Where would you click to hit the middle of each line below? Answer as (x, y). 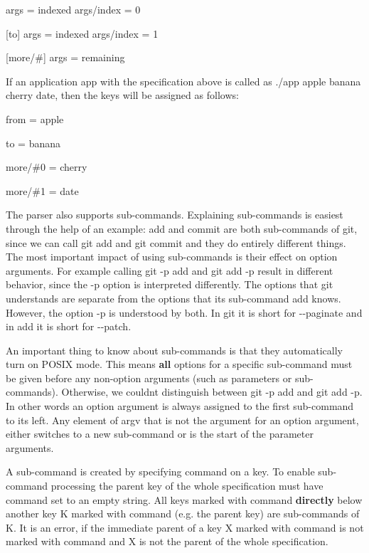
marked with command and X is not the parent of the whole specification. (167, 541)
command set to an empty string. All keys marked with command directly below (184, 499)
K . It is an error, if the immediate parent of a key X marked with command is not (185, 527)
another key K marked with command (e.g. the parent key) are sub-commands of (183, 513)
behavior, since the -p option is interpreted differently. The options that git (170, 284)
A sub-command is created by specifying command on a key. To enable (160, 472)
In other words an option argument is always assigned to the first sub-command (180, 406)
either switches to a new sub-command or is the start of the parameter (160, 434)
